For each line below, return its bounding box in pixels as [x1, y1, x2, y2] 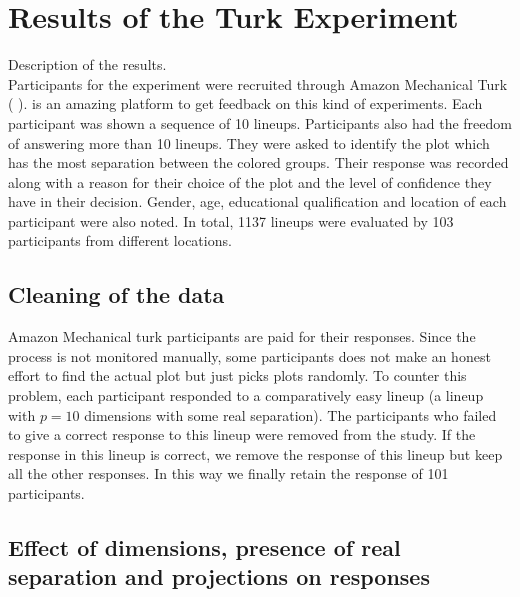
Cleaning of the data [8, 279, 225, 310]
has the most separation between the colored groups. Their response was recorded [8, 152, 509, 173]
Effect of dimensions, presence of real [8, 532, 401, 562]
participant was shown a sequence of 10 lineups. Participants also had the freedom [8, 112, 512, 133]
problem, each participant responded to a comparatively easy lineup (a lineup [8, 385, 484, 406]
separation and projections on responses [8, 561, 430, 592]
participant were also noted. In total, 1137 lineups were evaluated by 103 [8, 210, 454, 231]
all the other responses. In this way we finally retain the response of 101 [8, 463, 449, 484]
